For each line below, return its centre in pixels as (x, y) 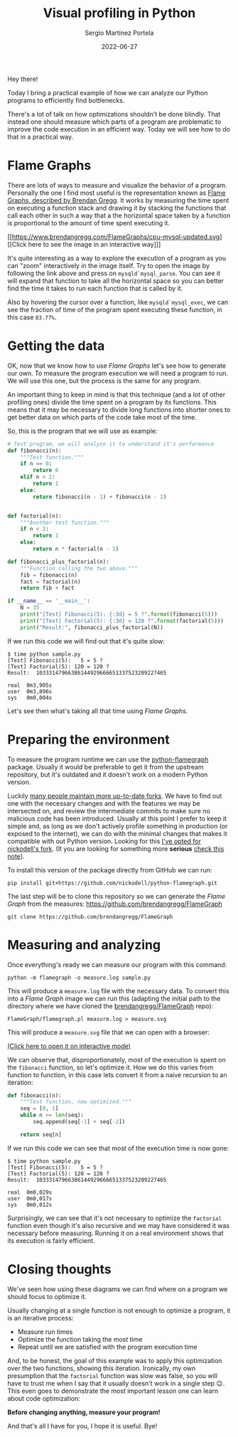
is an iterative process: (40, 1318)
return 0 (46, 471)
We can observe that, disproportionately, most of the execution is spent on (117, 1059)
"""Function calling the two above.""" (79, 568)
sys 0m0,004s (30, 698)
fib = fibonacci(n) (49, 575)
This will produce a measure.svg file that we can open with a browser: (108, 1032)
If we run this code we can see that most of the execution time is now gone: (118, 1148)
